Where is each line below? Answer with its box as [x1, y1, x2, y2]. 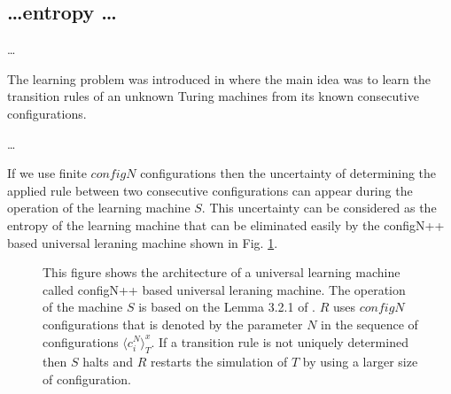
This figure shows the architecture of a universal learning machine [43, 263, 400, 282]
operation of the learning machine [7, 198, 191, 217]
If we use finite [7, 164, 87, 182]
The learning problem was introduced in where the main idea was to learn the [7, 69, 431, 88]
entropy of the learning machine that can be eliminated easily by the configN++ [7, 215, 445, 234]
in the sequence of [321, 314, 418, 333]
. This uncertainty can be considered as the [201, 198, 437, 217]
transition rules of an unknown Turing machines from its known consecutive [7, 87, 419, 105]
